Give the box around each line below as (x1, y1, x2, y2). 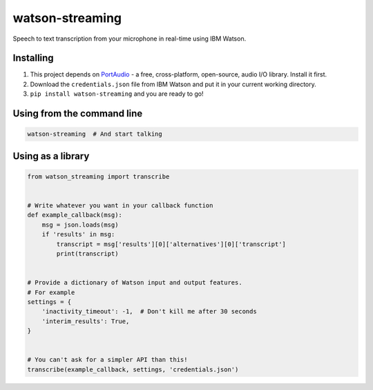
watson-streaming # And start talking (27, 130, 162, 138)
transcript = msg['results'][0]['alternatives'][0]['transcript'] (56, 240, 287, 248)
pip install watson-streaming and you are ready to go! (30, 90, 204, 98)
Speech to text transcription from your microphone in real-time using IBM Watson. (12, 34, 247, 43)
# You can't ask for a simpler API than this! (27, 356, 188, 364)
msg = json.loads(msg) (41, 220, 119, 229)
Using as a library (12, 150, 90, 162)
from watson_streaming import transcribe (27, 172, 170, 181)
